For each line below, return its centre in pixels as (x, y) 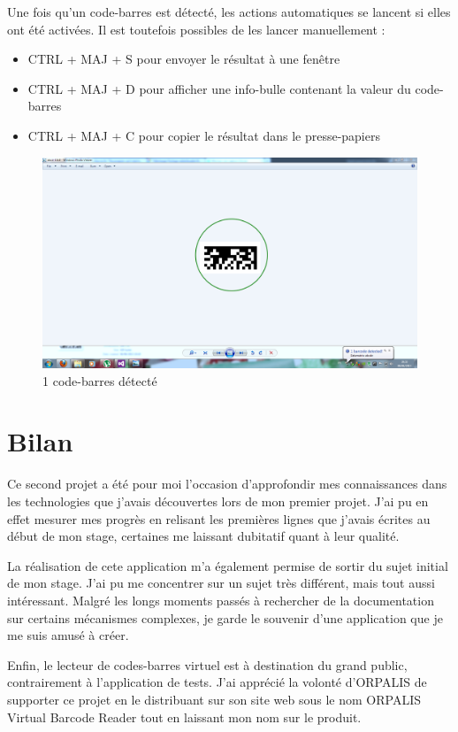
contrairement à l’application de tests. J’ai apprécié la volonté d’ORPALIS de (217, 682)
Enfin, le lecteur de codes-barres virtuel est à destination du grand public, (207, 664)
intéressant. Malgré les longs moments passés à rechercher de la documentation (221, 600)
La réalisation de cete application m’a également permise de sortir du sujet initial (228, 565)
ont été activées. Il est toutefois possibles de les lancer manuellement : (196, 29)
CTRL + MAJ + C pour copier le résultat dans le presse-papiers (204, 135)
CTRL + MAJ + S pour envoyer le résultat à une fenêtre (184, 59)
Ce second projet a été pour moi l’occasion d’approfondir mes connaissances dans (227, 484)
